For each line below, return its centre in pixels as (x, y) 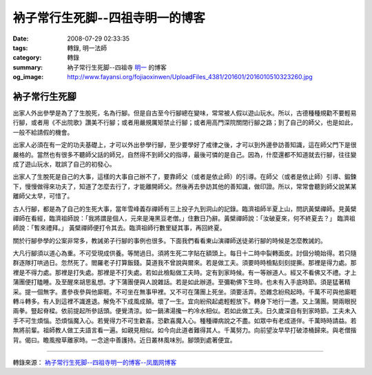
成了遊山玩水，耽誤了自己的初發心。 (64, 164)
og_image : (28, 77)
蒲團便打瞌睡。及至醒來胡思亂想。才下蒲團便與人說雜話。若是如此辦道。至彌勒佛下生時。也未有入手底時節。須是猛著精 (182, 282)
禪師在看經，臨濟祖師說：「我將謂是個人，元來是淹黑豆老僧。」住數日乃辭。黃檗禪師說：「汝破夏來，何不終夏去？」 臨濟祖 (184, 218)
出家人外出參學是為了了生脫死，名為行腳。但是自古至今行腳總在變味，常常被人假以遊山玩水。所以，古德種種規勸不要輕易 (185, 113)
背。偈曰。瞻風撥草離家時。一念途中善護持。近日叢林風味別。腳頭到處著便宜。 (124, 340)
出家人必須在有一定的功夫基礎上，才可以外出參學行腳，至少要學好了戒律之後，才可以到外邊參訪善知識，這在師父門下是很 (185, 145)
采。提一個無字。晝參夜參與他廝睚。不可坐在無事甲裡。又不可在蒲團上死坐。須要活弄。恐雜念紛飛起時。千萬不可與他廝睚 (185, 292)
